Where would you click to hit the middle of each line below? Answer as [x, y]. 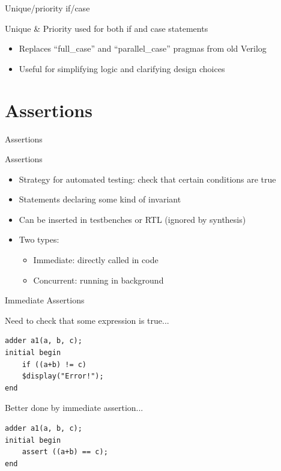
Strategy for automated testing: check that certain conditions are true [147, 179]
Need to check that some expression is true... [87, 320]
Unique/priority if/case [47, 8]
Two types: [39, 239]
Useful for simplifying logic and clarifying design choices [122, 68]
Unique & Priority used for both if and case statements [107, 28]
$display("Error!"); [63, 376]
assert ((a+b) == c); [65, 452]
